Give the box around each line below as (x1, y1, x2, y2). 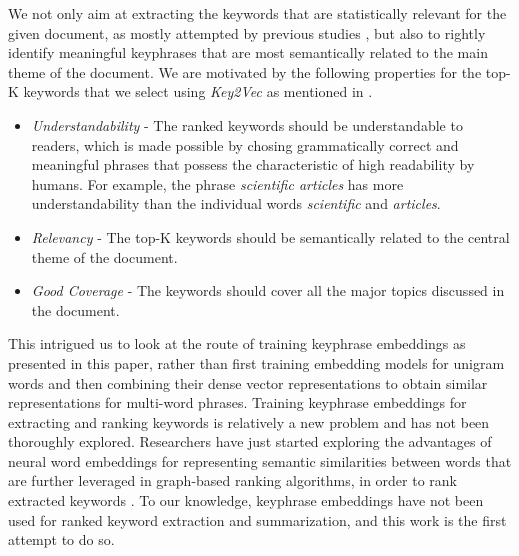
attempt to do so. (8, 529, 115, 550)
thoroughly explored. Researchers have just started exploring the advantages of (8, 431, 492, 452)
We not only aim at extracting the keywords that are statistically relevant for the (8, 3, 507, 23)
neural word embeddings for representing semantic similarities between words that (8, 450, 512, 471)
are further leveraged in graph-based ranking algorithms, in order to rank (8, 470, 457, 491)
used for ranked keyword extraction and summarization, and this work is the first (8, 509, 507, 530)
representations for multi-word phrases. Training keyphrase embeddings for (8, 392, 467, 413)
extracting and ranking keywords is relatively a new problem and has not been (8, 411, 490, 432)
